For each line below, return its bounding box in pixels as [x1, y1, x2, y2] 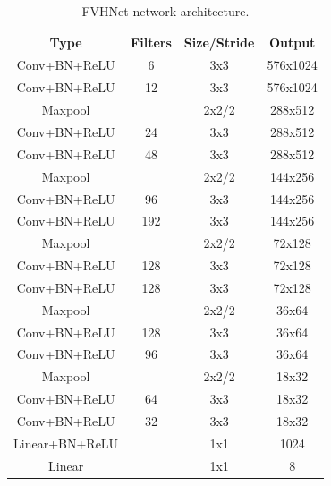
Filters [131, 32, 172, 51]
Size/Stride [183, 32, 255, 51]
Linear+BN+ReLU [13, 433, 119, 452]
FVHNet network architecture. [81, 2, 250, 20]
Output [268, 32, 316, 51]
